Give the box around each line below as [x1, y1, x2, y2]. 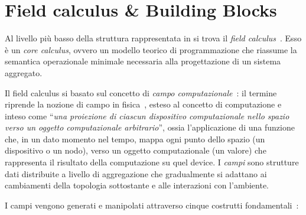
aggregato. [5, 66, 43, 79]
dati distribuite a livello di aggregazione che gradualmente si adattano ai [5, 167, 267, 180]
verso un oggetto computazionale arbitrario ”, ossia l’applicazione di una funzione [5, 121, 295, 133]
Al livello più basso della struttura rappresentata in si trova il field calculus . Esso [5, 32, 302, 44]
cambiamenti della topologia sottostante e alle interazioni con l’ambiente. [5, 179, 269, 191]
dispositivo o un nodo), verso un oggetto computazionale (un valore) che [5, 144, 266, 157]
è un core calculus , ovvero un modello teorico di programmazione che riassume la [5, 43, 297, 56]
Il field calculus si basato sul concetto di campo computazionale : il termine [5, 86, 277, 99]
